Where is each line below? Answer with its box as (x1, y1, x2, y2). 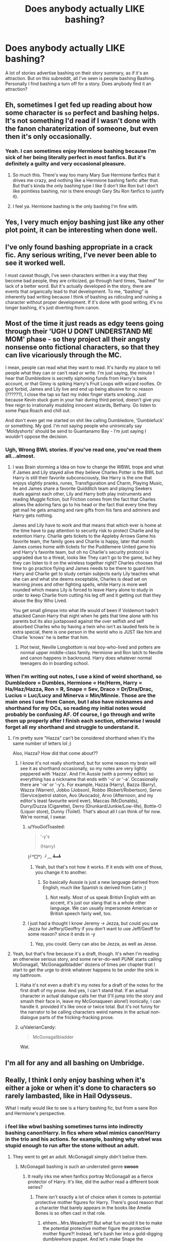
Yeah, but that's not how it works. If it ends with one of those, (35, 864, 163, 870)
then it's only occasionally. (5, 132, 92, 141)
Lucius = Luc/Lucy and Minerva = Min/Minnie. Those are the (5, 692, 156, 699)
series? (27, 1184, 43, 1190)
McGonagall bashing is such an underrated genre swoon (20, 1163, 139, 1170)
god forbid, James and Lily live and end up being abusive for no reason (5, 386, 153, 392)
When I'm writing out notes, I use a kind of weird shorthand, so (5, 672, 162, 680)
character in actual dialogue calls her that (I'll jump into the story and (20, 993, 163, 999)
